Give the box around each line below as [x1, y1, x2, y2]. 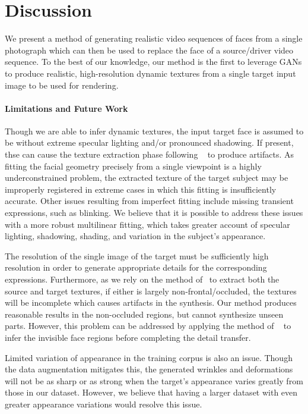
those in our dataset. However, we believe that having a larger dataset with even [5, 386, 298, 399]
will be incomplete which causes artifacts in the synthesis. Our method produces [5, 296, 297, 309]
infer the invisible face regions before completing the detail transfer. [5, 331, 251, 343]
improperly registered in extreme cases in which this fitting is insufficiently [5, 183, 277, 195]
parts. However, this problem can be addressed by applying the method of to [5, 319, 291, 332]
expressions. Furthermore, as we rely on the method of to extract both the [5, 273, 280, 286]
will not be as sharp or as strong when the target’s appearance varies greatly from [5, 374, 303, 387]
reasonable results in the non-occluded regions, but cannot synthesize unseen [5, 308, 284, 320]
